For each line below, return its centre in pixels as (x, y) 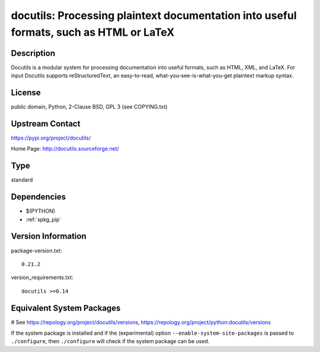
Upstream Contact (46, 124)
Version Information (49, 237)
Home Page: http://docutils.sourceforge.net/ (65, 149)
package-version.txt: (36, 250)
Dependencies (39, 197)
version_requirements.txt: (42, 278)
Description (33, 53)
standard (22, 180)
